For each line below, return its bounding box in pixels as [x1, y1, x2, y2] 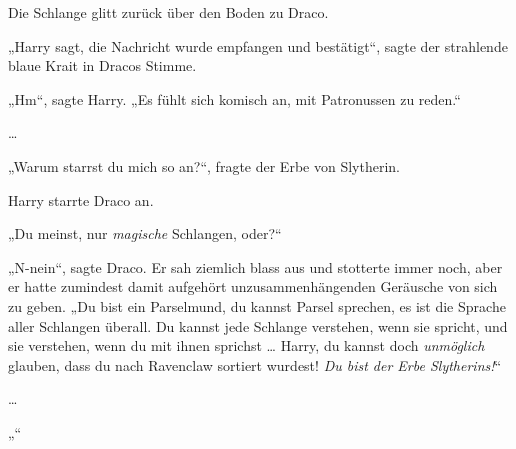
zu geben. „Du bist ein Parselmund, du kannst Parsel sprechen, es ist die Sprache [8, 295, 506, 316]
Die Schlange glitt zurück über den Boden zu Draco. [8, 2, 329, 22]
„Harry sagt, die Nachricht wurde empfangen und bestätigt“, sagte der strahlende [8, 35, 508, 56]
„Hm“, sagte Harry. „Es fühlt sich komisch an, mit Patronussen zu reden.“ [8, 88, 461, 109]
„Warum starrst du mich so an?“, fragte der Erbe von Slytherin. [8, 155, 400, 176]
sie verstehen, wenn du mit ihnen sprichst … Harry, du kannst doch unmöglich [8, 335, 485, 356]
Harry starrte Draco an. [8, 189, 154, 210]
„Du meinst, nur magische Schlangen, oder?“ [8, 223, 282, 244]
